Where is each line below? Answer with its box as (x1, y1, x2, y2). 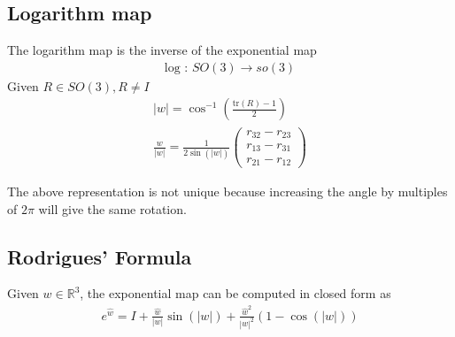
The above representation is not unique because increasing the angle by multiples (7, 182, 448, 201)
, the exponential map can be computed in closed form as (80, 284, 391, 303)
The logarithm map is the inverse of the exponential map (7, 41, 317, 59)
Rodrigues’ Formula (7, 242, 192, 270)
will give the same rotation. (38, 199, 187, 218)
